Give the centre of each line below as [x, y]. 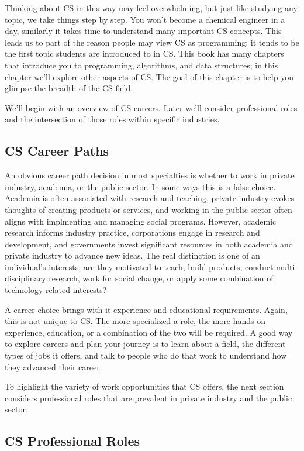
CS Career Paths [57, 151]
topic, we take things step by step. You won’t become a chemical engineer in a [145, 19]
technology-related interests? [56, 290]
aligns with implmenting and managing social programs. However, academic [141, 221]
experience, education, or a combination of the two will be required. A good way [149, 332]
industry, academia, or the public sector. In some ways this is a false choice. [140, 186]
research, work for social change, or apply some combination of [161, 278]
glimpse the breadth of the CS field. [69, 88]
